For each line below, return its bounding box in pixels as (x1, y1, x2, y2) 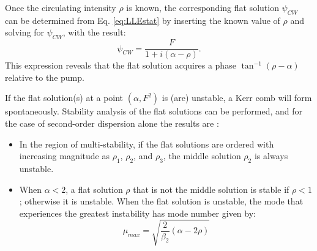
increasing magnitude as (19, 149, 110, 162)
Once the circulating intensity (5, 1, 116, 13)
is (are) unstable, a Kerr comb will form (162, 91, 312, 104)
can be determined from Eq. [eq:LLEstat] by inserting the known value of (5, 13, 280, 26)
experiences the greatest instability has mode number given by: (19, 206, 256, 219)
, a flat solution (65, 182, 123, 195)
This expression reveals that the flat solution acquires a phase (5, 59, 236, 72)
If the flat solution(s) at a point (5, 91, 124, 104)
